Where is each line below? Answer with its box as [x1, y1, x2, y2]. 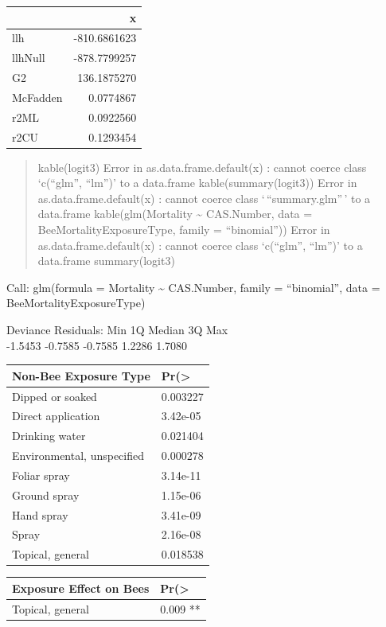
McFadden [12, 88, 63, 105]
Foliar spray [12, 466, 70, 483]
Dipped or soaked [12, 387, 97, 404]
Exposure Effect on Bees [12, 579, 150, 596]
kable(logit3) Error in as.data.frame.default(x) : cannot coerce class [37, 158, 367, 175]
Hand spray [12, 506, 68, 523]
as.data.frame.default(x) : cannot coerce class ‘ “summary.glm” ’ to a [37, 189, 371, 206]
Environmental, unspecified [12, 447, 145, 464]
